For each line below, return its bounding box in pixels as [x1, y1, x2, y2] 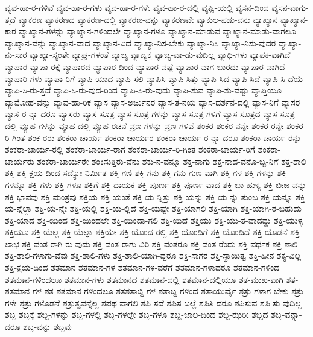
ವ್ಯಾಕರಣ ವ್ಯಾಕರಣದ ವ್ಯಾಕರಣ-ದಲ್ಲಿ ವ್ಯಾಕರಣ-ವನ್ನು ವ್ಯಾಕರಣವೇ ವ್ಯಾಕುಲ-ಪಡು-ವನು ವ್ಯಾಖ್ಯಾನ [18, 13, 278, 25]
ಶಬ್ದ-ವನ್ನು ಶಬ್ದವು [23, 320, 72, 333]
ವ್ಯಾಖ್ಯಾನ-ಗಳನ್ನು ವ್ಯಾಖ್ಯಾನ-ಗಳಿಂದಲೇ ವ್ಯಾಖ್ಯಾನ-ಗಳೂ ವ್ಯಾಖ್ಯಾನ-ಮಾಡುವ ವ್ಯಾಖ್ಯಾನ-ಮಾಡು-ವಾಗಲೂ [19, 25, 296, 37]
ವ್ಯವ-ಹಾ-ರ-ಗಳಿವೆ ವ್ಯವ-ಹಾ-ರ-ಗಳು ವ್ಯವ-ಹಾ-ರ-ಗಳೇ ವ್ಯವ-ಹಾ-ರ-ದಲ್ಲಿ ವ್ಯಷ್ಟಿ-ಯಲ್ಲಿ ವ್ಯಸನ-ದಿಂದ [5, 1, 269, 13]
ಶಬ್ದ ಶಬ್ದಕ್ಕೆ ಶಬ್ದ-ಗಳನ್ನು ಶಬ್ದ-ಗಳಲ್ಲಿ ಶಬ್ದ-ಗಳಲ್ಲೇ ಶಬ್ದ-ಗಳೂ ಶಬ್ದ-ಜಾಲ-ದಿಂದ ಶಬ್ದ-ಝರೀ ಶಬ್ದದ [5, 308, 268, 321]
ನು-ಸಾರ [5, 48, 27, 61]
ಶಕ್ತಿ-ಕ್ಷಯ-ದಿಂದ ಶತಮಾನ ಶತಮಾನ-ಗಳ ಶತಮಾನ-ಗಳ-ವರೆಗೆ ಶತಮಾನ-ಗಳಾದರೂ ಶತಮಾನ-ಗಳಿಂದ [5, 261, 280, 274]
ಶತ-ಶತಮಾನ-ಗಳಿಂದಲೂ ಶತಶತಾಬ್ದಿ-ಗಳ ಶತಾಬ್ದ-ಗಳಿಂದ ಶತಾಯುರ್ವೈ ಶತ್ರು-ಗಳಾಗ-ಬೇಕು [44, 285, 289, 297]
